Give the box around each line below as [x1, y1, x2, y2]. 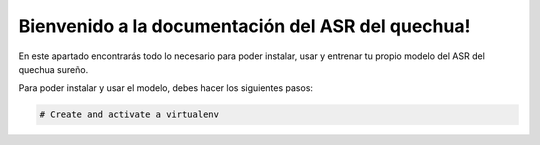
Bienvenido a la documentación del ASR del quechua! [18, 15, 471, 37]
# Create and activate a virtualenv [39, 109, 220, 120]
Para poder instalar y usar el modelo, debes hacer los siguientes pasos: [18, 82, 314, 94]
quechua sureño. [18, 63, 89, 75]
